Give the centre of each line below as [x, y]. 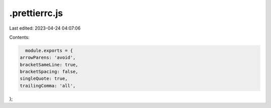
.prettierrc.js [36, 13]
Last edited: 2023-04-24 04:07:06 [45, 28]
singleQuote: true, [44, 79]
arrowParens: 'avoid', [48, 58]
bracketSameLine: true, [49, 65]
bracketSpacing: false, [49, 72]
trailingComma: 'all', [48, 86]
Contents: [19, 37]
